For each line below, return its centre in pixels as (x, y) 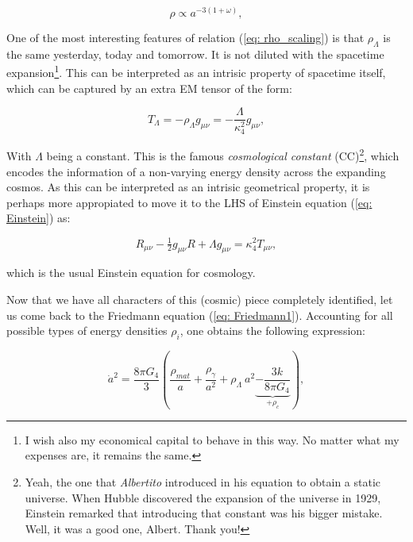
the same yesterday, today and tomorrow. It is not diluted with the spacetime (195, 54)
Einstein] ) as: (39, 218)
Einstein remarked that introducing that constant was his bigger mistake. (204, 513)
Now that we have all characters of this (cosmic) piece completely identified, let (200, 299)
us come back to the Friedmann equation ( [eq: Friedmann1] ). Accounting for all (200, 315)
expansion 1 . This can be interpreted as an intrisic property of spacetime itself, (196, 71)
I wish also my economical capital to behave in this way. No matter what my (212, 439)
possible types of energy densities (87, 331)
